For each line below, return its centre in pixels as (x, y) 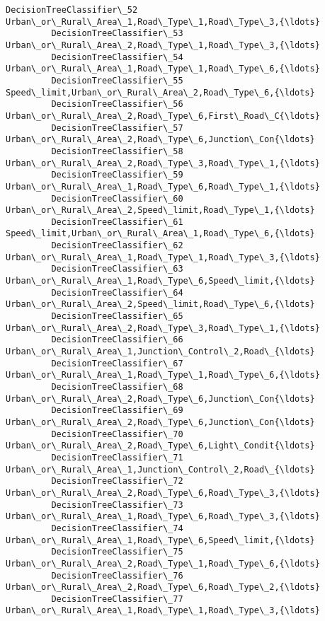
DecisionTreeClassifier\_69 (117, 411)
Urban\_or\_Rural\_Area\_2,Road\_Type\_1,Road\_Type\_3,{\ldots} (163, 45)
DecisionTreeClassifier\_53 (117, 34)
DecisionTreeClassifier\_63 (117, 269)
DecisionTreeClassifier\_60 (117, 198)
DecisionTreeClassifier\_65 (117, 317)
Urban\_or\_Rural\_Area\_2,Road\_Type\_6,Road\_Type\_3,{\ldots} (163, 493)
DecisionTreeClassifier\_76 (117, 575)
